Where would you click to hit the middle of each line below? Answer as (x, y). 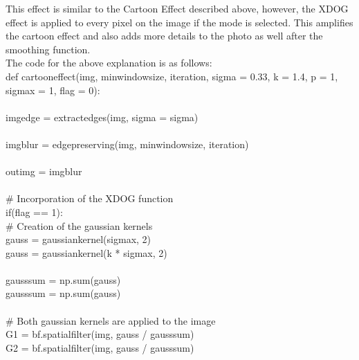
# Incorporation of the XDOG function (90, 198)
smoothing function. (48, 49)
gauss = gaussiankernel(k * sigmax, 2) (86, 252)
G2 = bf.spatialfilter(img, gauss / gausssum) (100, 347)
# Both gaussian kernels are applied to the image (111, 320)
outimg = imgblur (44, 171)
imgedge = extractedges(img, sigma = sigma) (102, 117)
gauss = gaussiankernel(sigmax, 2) (79, 239)
